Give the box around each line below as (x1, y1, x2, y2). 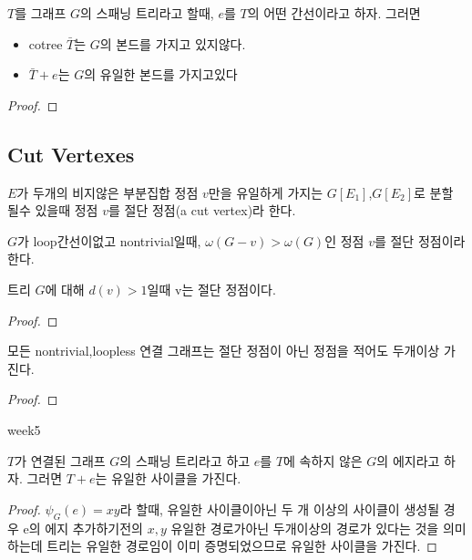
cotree (28, 34, 63, 53)
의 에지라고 (376, 451, 440, 470)
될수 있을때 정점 (7, 201, 98, 220)
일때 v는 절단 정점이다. (147, 279, 276, 298)
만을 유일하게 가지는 (208, 182, 323, 202)
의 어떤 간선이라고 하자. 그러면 (247, 4, 421, 22)
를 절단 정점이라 (374, 231, 466, 250)
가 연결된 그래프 (15, 451, 106, 470)
